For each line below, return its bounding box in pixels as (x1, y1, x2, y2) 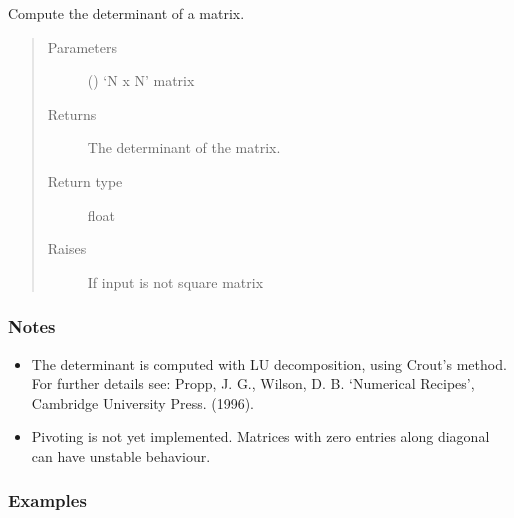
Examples (8, 488, 87, 513)
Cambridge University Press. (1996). (31, 392, 255, 413)
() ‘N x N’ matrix (87, 70, 195, 91)
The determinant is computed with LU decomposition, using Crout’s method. (31, 353, 507, 374)
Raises (47, 238, 87, 259)
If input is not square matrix (87, 271, 264, 292)
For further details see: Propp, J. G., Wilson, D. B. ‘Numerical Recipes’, (31, 373, 475, 394)
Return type (47, 170, 123, 191)
